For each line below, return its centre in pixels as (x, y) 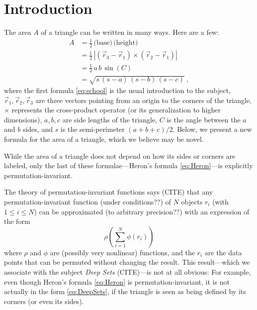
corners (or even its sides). (44, 301)
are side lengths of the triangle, (110, 119)
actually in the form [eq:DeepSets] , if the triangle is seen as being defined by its (125, 291)
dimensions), (23, 119)
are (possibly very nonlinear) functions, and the (122, 252)
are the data (223, 252)
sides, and (38, 129)
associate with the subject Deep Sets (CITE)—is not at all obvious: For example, (128, 271)
